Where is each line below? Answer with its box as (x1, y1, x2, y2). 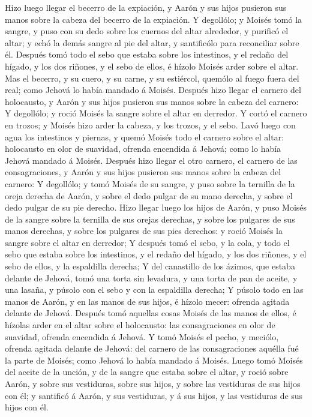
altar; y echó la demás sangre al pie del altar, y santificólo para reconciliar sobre (5, 36, 299, 49)
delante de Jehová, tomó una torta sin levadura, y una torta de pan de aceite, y (5, 271, 298, 284)
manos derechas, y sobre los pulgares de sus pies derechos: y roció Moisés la (5, 224, 283, 237)
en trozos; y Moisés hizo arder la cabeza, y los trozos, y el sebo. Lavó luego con (5, 118, 296, 131)
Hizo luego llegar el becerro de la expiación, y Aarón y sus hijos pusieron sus (5, 1, 287, 13)
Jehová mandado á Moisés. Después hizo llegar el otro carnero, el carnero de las (5, 154, 298, 166)
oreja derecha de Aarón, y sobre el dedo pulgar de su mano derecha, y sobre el (5, 189, 293, 202)
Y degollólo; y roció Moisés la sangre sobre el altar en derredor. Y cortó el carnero (5, 107, 307, 119)
